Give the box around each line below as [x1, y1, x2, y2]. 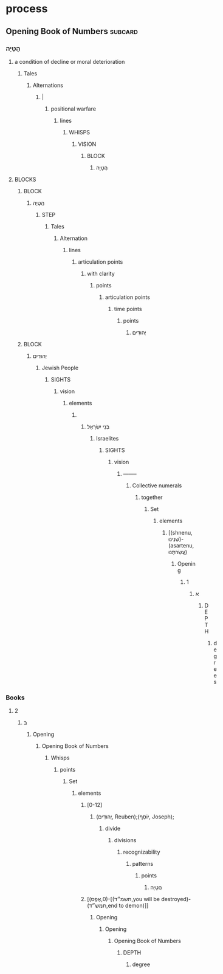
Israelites [95, 434, 119, 442]
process [5, 2, 48, 16]
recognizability [123, 848, 160, 856]
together [141, 493, 163, 501]
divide [105, 825, 121, 832]
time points [114, 305, 142, 312]
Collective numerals [132, 482, 182, 489]
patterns [132, 860, 154, 868]
